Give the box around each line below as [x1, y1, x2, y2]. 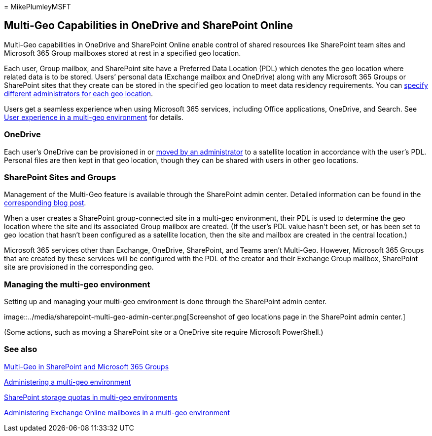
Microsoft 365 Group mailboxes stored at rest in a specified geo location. [4, 48, 241, 57]
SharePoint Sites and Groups [4, 172, 116, 182]
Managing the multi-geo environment [4, 279, 150, 289]
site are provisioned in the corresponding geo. [4, 263, 154, 272]
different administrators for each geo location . [4, 89, 153, 98]
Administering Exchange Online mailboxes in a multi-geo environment [4, 408, 230, 417]
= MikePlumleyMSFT [4, 2, 71, 11]
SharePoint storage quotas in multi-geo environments [4, 393, 178, 401]
